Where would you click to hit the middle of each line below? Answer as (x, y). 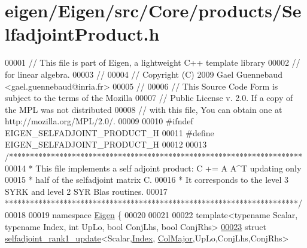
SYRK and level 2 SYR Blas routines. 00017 (86, 191)
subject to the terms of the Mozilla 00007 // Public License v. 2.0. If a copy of (149, 98)
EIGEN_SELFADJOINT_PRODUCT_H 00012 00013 (106, 144)
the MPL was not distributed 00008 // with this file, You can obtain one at (144, 109)
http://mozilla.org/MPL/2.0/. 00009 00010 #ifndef (99, 121)
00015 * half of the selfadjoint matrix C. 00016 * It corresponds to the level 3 (147, 180)
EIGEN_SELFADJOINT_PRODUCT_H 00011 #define (110, 132)
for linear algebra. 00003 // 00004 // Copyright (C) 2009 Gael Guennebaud (144, 74)
